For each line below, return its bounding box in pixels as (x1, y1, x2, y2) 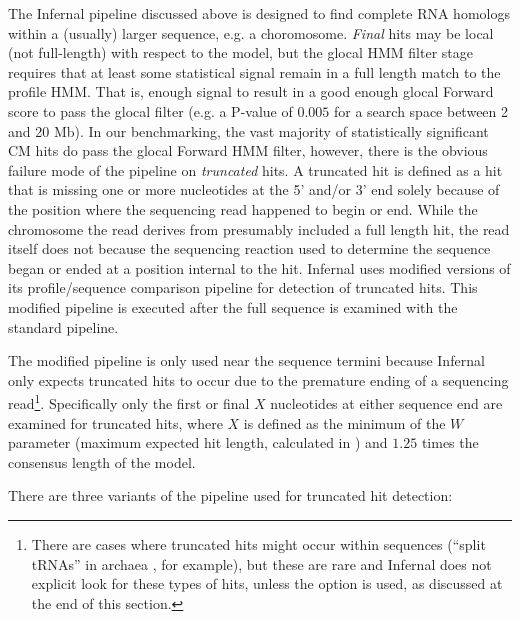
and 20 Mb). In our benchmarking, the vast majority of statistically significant (8, 120, 489, 141)
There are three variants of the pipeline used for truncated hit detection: (8, 485, 453, 506)
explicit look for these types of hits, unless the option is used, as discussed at (31, 573, 503, 594)
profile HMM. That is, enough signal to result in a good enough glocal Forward (8, 81, 494, 102)
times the (421, 432, 479, 453)
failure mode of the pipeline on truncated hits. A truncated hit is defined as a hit (8, 159, 503, 180)
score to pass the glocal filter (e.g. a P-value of (8, 100, 293, 121)
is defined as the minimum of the (243, 412, 446, 433)
